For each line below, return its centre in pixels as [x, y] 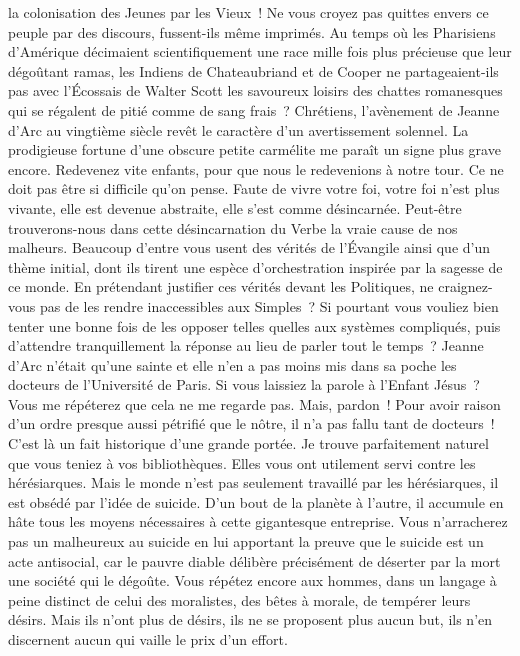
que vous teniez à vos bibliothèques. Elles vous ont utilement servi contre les [242, 462]
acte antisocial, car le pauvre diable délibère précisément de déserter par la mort [254, 560]
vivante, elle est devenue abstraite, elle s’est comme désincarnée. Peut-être [235, 207]
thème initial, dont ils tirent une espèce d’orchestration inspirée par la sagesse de [255, 266]
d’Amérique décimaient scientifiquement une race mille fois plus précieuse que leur [260, 51]
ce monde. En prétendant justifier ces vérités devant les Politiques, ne [221, 286]
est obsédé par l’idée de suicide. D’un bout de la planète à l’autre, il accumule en [256, 501]
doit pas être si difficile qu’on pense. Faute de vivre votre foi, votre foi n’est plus [254, 188]
